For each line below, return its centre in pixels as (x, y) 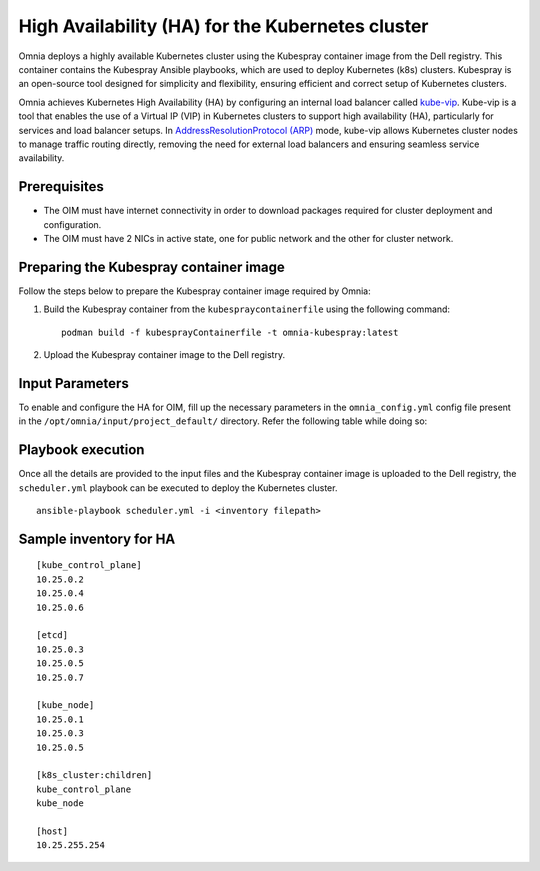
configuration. (72, 224)
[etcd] (52, 635)
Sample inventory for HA (97, 538)
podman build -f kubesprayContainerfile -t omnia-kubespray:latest (230, 332)
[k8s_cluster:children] (94, 775)
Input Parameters (73, 383)
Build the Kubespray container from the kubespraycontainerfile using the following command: (246, 309)
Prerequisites (61, 186)
